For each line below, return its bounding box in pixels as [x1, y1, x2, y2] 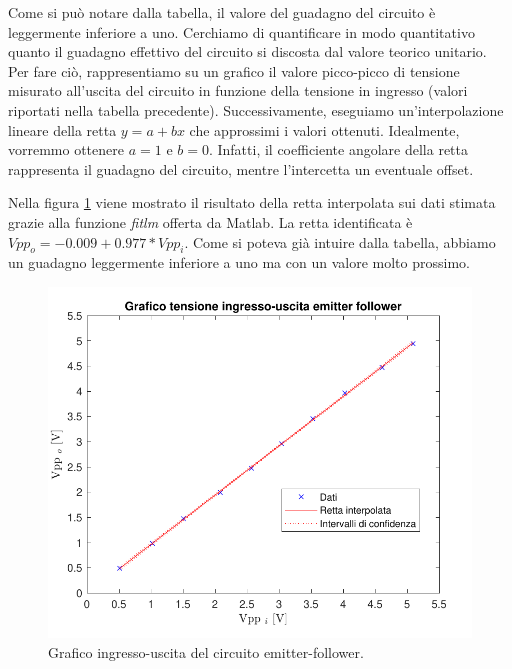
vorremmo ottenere [8, 139, 124, 160]
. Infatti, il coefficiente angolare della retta [208, 139, 469, 160]
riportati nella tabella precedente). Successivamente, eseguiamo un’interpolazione [8, 99, 504, 120]
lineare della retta [8, 119, 117, 140]
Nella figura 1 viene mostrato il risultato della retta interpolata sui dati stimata [8, 192, 496, 213]
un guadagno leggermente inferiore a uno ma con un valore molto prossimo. [8, 252, 470, 273]
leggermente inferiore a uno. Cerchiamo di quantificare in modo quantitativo [8, 21, 475, 42]
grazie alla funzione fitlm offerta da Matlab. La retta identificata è [8, 211, 413, 232]
